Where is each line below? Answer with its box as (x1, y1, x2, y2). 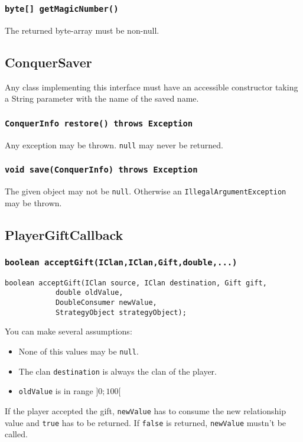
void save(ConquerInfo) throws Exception (5, 165, 198, 175)
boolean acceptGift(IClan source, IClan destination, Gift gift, (5, 278, 267, 287)
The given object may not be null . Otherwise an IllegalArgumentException (5, 184, 286, 197)
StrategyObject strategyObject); (55, 308, 187, 317)
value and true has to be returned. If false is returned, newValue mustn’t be (5, 416, 286, 428)
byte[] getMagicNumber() (5, 4, 119, 14)
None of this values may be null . (18, 345, 139, 357)
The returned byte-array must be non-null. (5, 24, 159, 36)
